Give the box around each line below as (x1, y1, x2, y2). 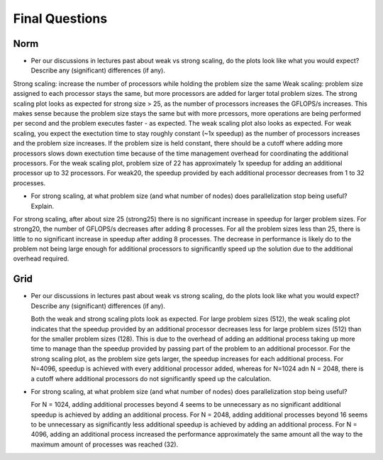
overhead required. (13, 254, 70, 263)
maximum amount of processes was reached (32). (30, 440, 179, 449)
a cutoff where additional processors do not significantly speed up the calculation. (30, 374, 272, 383)
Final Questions (13, 11, 108, 26)
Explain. (30, 202, 55, 210)
